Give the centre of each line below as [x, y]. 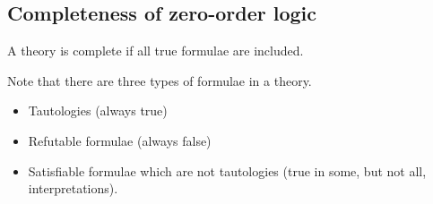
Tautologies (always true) [98, 110]
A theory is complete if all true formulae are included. [156, 51]
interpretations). [73, 188]
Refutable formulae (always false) [120, 140]
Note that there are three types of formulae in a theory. [160, 80]
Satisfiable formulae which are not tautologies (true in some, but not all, [227, 170]
